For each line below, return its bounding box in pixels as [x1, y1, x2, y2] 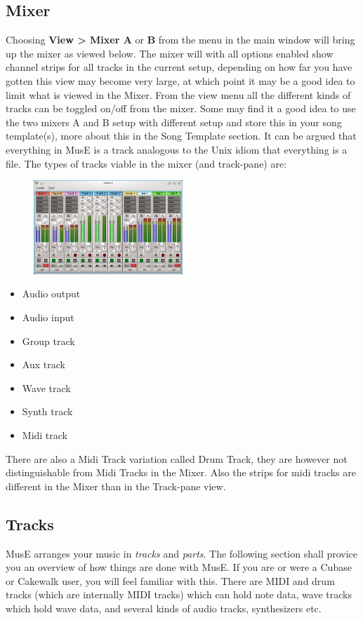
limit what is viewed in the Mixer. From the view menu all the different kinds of [6, 87, 351, 102]
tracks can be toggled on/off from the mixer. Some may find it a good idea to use [6, 101, 356, 116]
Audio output [22, 286, 81, 301]
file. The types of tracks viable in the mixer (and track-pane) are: [6, 156, 287, 170]
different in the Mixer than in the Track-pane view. [6, 478, 226, 493]
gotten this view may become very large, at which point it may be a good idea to [6, 73, 355, 88]
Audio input [22, 310, 74, 325]
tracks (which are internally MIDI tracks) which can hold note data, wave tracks [6, 587, 352, 602]
